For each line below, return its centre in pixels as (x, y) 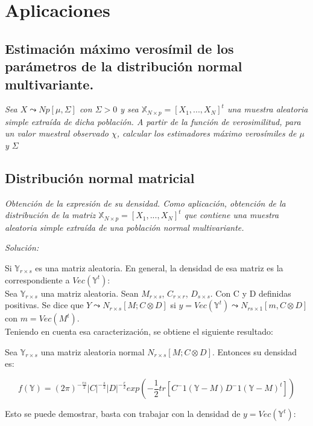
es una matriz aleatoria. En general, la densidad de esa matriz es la (159, 268)
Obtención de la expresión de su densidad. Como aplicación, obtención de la (145, 203)
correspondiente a (37, 279)
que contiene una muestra (232, 215)
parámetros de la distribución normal (124, 66)
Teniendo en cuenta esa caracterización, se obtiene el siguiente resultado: (139, 331)
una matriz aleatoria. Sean (90, 293)
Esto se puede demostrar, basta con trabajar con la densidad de (123, 413)
